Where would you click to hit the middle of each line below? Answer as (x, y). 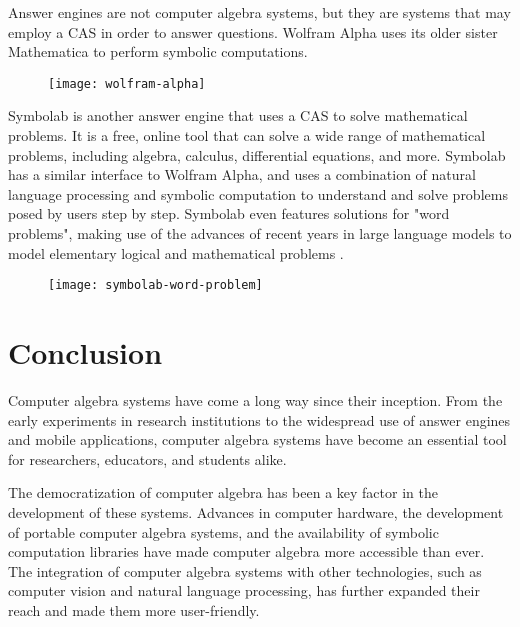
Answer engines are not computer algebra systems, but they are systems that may (259, 12)
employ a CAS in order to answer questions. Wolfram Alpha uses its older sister (253, 31)
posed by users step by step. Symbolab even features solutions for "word (229, 213)
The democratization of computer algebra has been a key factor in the (223, 492)
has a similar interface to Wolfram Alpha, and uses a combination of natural (242, 174)
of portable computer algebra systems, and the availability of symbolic (223, 531)
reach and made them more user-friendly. (134, 609)
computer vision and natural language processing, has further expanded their (244, 590)
